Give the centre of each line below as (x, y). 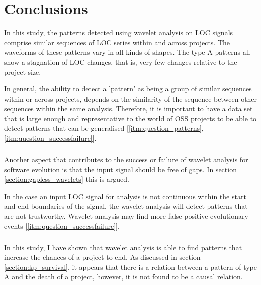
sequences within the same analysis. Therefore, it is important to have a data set (128, 108)
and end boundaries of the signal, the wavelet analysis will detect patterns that (126, 206)
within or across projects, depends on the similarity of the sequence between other (131, 98)
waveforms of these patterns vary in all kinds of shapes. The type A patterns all (127, 52)
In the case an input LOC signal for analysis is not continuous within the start (125, 196)
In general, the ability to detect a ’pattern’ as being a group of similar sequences (128, 89)
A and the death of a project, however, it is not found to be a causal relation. (123, 277)
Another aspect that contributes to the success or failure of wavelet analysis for (126, 160)
